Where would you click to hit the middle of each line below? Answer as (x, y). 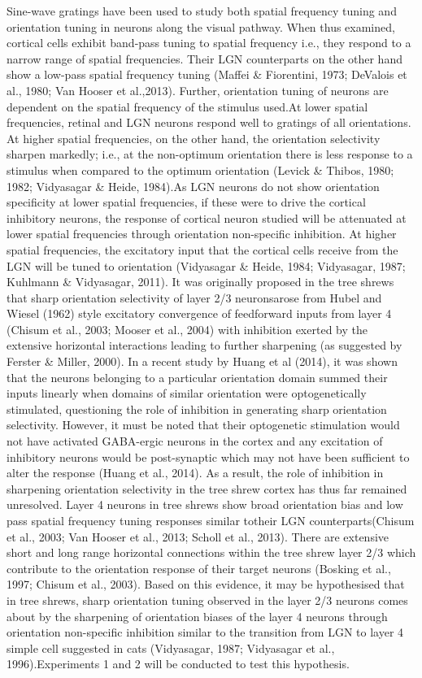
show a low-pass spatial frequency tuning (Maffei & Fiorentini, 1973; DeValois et (207, 74)
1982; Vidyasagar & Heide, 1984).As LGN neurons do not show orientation (193, 186)
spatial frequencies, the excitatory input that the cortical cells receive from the (202, 249)
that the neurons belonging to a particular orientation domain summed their (197, 377)
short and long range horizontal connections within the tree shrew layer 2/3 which (211, 552)
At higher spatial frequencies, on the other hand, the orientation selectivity (194, 138)
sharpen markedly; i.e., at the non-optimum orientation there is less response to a (210, 154)
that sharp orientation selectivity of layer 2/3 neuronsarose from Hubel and (194, 297)
